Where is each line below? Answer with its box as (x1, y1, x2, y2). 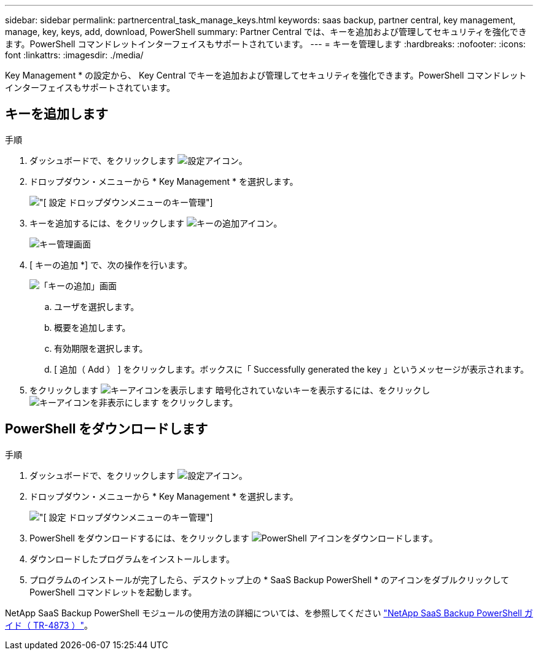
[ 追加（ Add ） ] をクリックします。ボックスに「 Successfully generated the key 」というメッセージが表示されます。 (54, 363, 529, 374)
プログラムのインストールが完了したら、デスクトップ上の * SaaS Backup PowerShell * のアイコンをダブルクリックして (29, 574, 509, 585)
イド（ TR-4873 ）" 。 (5, 619, 93, 630)
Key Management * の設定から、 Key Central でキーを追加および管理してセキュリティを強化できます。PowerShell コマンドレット (5, 70, 527, 80)
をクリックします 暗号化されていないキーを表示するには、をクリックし (29, 384, 431, 395)
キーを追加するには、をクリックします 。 (29, 217, 283, 228)
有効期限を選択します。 (54, 343, 148, 354)
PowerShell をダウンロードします (5, 421, 208, 437)
